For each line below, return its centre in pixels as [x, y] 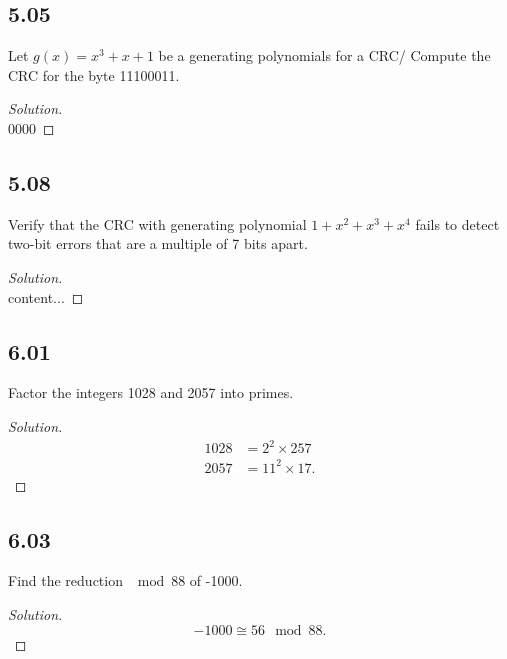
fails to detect [457, 223]
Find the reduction [65, 580]
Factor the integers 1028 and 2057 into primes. [151, 392]
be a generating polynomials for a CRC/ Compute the [324, 55]
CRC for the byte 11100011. [94, 74]
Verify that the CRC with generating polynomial [157, 223]
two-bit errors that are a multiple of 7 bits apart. [158, 243]
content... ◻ [46, 296]
